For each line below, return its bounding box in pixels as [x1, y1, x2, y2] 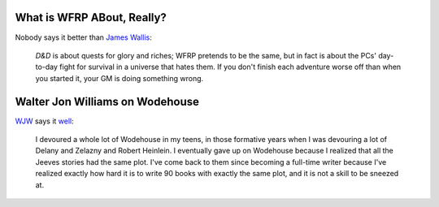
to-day [35, 62, 59, 72]
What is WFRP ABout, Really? [15, 11, 167, 24]
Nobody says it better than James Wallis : [15, 32, 152, 42]
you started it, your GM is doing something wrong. [35, 73, 204, 83]
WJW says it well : [15, 116, 75, 126]
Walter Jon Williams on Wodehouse [15, 94, 199, 109]
